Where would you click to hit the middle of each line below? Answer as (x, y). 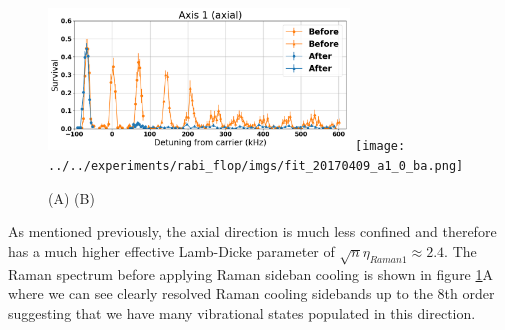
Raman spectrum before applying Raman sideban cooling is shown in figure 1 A (251, 273)
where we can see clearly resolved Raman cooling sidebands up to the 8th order (251, 293)
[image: (380, 146)
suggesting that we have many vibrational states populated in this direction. (242, 312)
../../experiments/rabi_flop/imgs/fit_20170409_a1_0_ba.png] (256, 165)
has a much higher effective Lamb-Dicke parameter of (171, 250)
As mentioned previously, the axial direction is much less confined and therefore (252, 231)
